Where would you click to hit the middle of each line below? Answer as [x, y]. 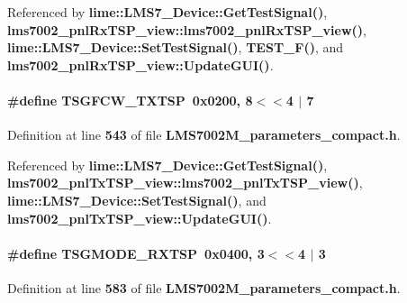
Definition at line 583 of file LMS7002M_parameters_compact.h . [204, 287]
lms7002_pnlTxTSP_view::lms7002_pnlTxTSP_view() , [185, 183]
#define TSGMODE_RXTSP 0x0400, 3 [136, 253]
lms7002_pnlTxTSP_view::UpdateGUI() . [140, 218]
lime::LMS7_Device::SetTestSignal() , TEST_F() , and [176, 47]
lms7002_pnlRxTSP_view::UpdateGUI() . [140, 64]
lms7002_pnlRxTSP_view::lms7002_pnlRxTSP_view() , [187, 29]
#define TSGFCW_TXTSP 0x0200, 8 [130, 100]
